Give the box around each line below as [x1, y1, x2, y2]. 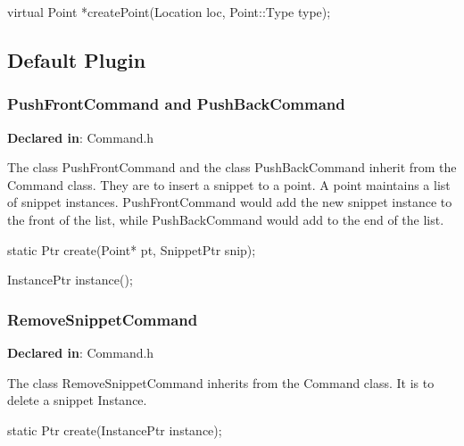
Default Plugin [7, 45, 146, 73]
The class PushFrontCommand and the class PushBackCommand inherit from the [7, 158, 457, 177]
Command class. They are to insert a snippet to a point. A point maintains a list [7, 175, 451, 194]
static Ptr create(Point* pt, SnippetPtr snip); [7, 240, 256, 259]
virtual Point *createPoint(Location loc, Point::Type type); [7, 3, 331, 21]
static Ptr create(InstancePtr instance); [7, 420, 222, 439]
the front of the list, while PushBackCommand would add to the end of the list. [7, 210, 444, 228]
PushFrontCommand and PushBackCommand [7, 93, 345, 115]
